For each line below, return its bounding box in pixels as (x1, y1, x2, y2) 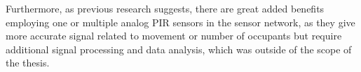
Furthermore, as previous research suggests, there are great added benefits (6, 1, 325, 15)
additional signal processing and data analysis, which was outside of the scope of (6, 42, 352, 56)
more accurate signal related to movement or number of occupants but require (6, 28, 342, 43)
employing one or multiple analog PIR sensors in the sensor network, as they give (6, 15, 355, 29)
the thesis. (6, 55, 50, 70)
